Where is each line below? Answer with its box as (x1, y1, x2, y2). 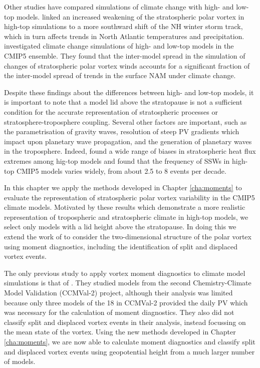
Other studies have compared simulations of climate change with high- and (4, 2, 234, 12)
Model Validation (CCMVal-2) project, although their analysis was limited (4, 287, 233, 298)
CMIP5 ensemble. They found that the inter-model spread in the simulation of (4, 50, 245, 61)
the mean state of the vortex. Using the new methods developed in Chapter (4, 326, 236, 337)
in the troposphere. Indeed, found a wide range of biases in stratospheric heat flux (4, 146, 256, 156)
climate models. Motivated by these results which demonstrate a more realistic (4, 202, 245, 212)
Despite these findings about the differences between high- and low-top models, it (4, 87, 254, 97)
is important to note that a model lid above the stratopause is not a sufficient (4, 97, 242, 107)
